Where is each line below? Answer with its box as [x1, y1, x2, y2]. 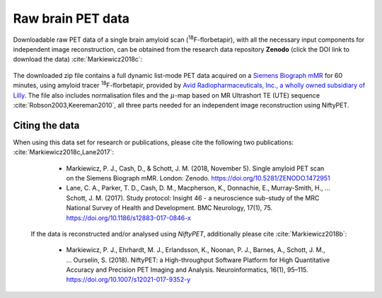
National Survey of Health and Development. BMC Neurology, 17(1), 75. [66, 204, 272, 212]
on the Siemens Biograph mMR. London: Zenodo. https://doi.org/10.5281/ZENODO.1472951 [66, 173, 330, 182]
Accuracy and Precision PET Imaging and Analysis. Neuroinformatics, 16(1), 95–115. [66, 265, 308, 274]
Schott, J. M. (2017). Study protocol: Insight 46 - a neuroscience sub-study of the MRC [66, 193, 320, 202]
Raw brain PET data [13, 11, 130, 26]
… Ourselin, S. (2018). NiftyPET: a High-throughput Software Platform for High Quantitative [66, 256, 330, 264]
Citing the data [13, 119, 80, 131]
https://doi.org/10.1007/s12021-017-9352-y [66, 275, 191, 284]
